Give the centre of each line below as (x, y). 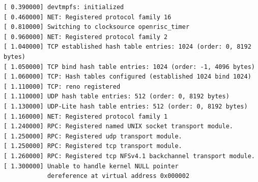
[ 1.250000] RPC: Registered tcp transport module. (93, 146)
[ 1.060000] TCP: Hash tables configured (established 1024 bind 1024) (127, 77)
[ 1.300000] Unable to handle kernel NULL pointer (91, 166)
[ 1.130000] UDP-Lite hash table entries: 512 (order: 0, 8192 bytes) (126, 106)
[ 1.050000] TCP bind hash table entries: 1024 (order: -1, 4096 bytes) (129, 67)
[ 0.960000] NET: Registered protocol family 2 (86, 37)
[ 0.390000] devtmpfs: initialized (64, 7)
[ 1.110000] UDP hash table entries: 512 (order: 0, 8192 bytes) (117, 97)
